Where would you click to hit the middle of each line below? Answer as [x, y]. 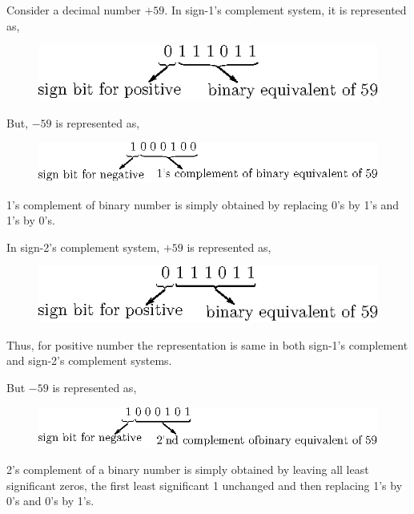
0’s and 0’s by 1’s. [50, 501]
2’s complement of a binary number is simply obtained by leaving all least [188, 469]
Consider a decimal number [74, 10]
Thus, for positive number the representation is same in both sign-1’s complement [207, 344]
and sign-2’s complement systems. [89, 360]
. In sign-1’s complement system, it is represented [285, 10]
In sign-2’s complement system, [83, 247]
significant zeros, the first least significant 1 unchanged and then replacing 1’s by [205, 485]
